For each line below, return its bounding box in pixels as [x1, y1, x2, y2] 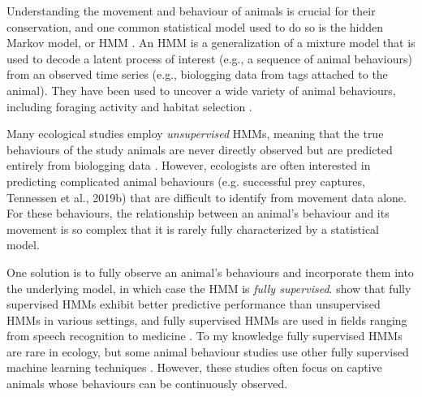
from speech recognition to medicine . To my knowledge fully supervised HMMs [6, 327, 403, 344]
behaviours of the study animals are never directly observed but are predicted [6, 140, 393, 158]
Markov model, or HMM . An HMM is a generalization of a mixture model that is [6, 34, 416, 51]
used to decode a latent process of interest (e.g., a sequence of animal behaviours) [6, 50, 412, 67]
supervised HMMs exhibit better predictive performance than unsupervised [6, 296, 381, 313]
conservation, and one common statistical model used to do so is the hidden [6, 18, 384, 35]
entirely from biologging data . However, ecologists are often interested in [6, 157, 371, 174]
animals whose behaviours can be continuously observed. [6, 375, 288, 392]
